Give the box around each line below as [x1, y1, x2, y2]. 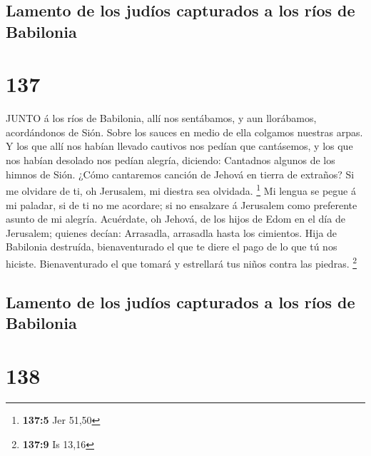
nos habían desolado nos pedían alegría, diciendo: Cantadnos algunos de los [6, 153, 335, 168]
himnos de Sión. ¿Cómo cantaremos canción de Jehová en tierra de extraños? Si [6, 166, 355, 181]
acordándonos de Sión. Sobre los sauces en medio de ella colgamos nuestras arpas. [6, 124, 363, 139]
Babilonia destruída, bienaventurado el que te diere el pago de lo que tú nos [6, 239, 337, 254]
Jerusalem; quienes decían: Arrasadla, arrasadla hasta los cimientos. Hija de [6, 225, 337, 240]
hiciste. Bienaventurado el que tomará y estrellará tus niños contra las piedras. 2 [6, 253, 357, 270]
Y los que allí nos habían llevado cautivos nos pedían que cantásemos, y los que [6, 138, 353, 153]
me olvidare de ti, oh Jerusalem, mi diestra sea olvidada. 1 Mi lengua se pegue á [6, 181, 356, 198]
